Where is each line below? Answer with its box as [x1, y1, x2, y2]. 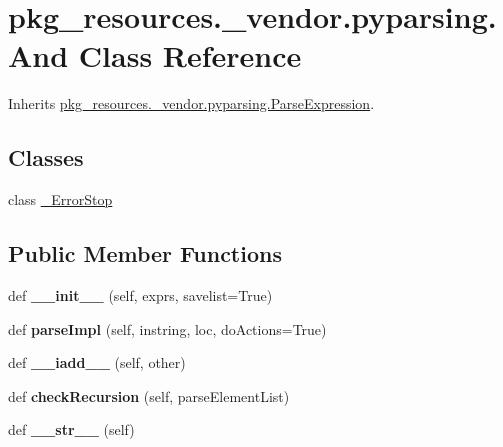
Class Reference [78, 35, 302, 76]
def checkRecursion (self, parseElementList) [8, 385, 290, 406]
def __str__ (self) [8, 419, 135, 440]
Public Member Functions [8, 238, 282, 269]
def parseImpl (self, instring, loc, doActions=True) [8, 318, 327, 339]
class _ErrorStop [8, 189, 113, 210]
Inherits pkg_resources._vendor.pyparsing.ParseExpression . [8, 93, 375, 114]
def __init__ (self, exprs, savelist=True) [8, 284, 273, 305]
